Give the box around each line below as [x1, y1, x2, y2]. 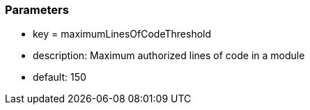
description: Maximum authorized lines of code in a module [33, 49, 305, 62]
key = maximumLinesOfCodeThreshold [33, 28, 212, 40]
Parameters [5, 3, 69, 17]
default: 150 [33, 71, 86, 84]
